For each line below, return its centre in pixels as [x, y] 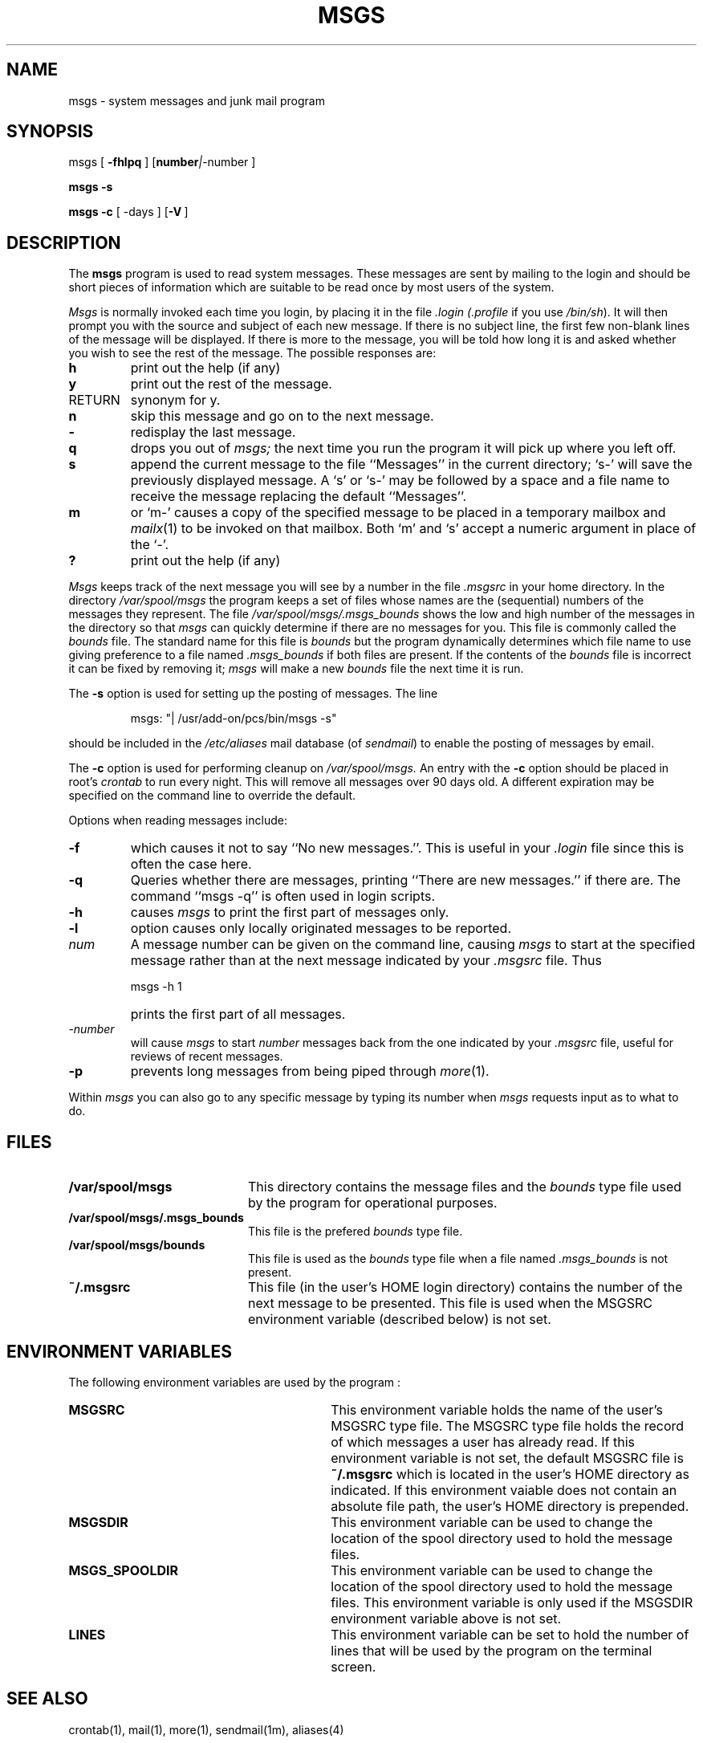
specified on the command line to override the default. [212, 796]
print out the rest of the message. [231, 384]
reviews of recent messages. [207, 1057]
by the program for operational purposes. [372, 1203]
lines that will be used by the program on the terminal [492, 1650]
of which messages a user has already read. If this [483, 1442]
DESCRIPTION [64, 242]
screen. [354, 1666]
